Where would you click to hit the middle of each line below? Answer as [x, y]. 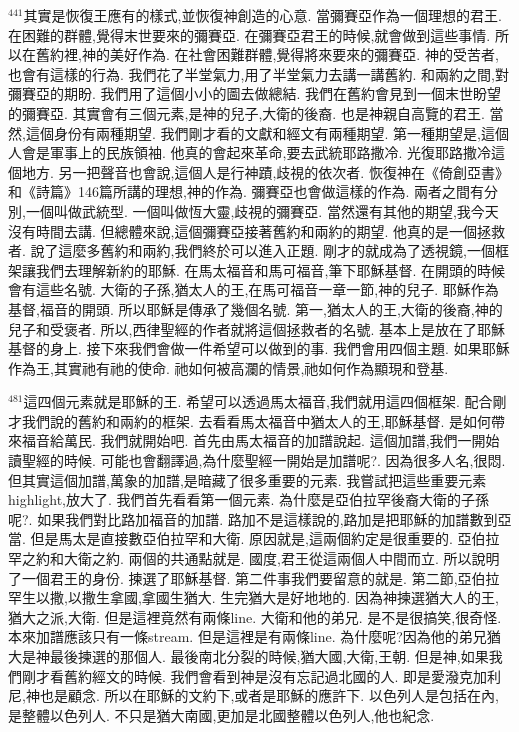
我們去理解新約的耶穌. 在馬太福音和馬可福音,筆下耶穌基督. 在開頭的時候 [270, 269]
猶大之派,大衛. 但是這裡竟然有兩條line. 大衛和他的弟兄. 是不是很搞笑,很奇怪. [255, 616]
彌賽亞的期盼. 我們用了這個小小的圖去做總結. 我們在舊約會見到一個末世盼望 [255, 93]
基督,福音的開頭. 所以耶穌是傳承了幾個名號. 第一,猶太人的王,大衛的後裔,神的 [255, 308]
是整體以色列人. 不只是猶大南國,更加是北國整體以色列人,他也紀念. [221, 714]
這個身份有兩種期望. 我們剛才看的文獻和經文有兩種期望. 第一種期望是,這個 [267, 132]
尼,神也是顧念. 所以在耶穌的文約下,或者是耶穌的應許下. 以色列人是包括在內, [253, 695]
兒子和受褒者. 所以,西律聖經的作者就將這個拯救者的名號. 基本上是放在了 [242, 328]
